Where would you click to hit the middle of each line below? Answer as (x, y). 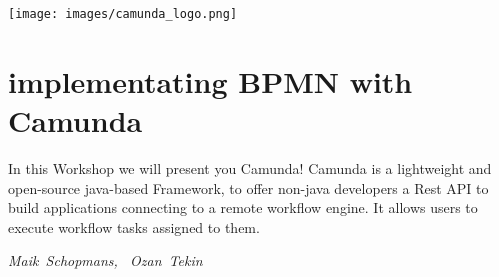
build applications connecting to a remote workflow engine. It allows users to (243, 207)
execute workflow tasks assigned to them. (134, 226)
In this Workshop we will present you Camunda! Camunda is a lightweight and (250, 167)
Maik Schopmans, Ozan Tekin (105, 260)
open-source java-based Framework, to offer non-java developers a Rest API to (248, 187)
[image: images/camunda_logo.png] (123, 14)
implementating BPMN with (210, 80)
